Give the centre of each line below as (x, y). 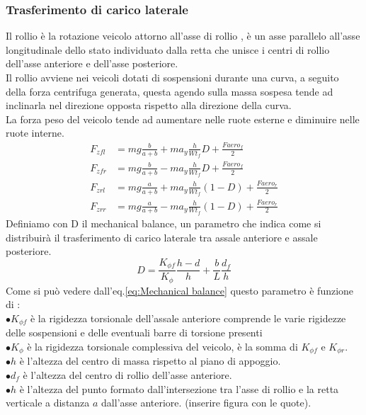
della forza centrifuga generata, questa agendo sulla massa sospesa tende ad (170, 91)
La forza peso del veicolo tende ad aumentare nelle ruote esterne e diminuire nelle (183, 119)
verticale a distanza (48, 403)
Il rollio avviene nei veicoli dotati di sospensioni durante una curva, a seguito (172, 77)
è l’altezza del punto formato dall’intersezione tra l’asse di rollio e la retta (179, 388)
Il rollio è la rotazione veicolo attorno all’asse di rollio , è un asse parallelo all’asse (183, 36)
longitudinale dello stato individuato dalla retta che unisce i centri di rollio (168, 49)
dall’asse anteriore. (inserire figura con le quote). (206, 403)
